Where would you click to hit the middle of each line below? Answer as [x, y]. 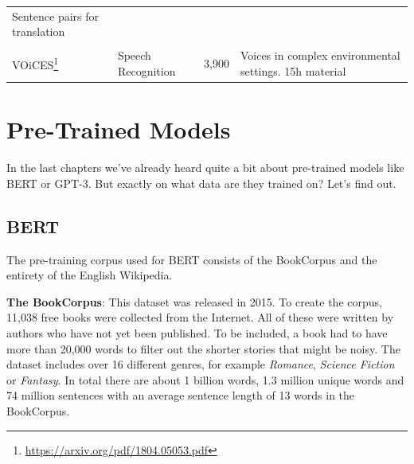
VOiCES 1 [35, 64]
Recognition [146, 71]
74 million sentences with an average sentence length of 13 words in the [181, 395]
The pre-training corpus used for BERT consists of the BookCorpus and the [192, 259]
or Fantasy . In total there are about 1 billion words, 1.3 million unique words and [205, 379]
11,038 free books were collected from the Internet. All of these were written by [200, 317]
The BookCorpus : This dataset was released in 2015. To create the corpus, [194, 301]
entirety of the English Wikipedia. [90, 275]
